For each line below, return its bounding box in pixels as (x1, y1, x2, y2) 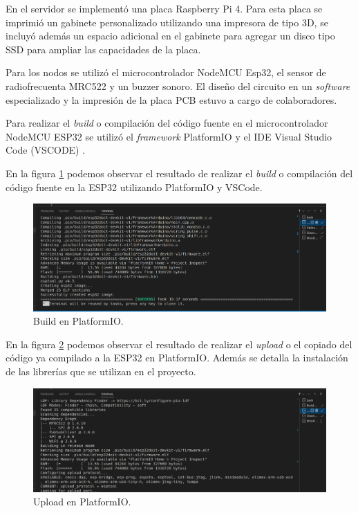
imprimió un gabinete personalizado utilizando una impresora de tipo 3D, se (6, 15, 328, 29)
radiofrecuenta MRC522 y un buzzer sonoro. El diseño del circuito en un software (6, 78, 350, 93)
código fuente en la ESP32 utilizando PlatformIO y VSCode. (6, 179, 263, 194)
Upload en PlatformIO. (33, 494, 131, 509)
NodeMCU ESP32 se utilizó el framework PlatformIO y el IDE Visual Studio (6, 129, 332, 143)
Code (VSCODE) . (6, 143, 86, 157)
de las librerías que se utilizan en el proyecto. (6, 363, 196, 378)
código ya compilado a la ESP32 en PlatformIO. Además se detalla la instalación (6, 350, 348, 365)
